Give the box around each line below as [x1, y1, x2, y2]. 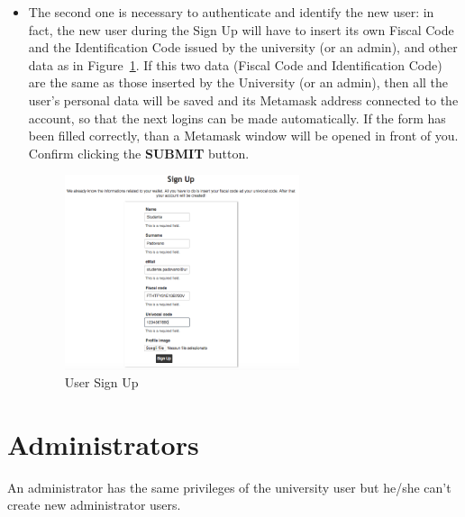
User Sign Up [64, 373, 139, 392]
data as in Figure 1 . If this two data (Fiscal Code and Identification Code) [28, 55, 442, 74]
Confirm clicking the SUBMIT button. [28, 143, 250, 162]
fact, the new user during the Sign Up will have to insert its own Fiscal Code [28, 20, 454, 39]
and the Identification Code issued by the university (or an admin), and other [28, 38, 458, 57]
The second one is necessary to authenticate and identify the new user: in [28, 3, 434, 21]
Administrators [7, 425, 199, 462]
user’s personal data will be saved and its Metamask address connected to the [28, 90, 459, 109]
